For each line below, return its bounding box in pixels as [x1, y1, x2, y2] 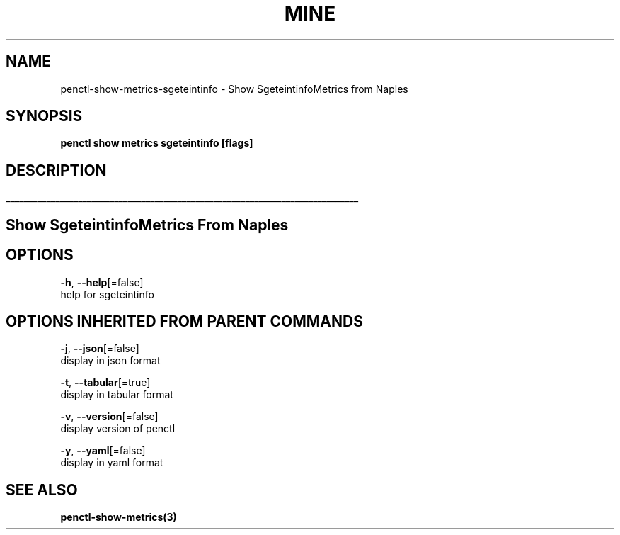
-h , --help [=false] [60, 276, 144, 288]
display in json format [60, 354, 161, 367]
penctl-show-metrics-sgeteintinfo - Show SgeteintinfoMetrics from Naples [60, 82, 408, 95]
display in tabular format [60, 388, 173, 401]
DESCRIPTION [6, 161, 107, 179]
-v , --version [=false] [60, 410, 159, 423]
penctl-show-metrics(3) [60, 511, 177, 524]
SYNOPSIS [6, 107, 83, 125]
